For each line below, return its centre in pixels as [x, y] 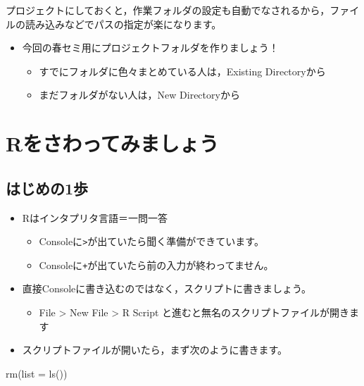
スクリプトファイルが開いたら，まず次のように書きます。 [155, 350]
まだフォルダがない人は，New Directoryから [139, 95]
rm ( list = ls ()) [37, 373]
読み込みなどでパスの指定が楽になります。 [123, 24]
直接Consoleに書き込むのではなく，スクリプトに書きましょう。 [167, 288]
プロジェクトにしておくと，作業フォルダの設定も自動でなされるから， [168, 10]
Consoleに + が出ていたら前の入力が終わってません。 [156, 264]
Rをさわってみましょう [112, 143]
